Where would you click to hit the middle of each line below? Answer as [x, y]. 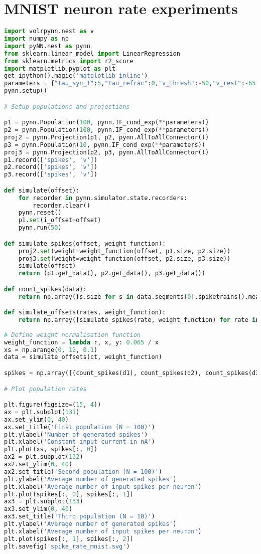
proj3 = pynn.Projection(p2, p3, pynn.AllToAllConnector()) [107, 152]
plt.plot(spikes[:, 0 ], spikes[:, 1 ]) [69, 494]
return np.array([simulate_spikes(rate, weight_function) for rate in [139, 320]
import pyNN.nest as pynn [47, 46]
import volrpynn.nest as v [49, 31]
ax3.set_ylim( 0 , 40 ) [38, 509]
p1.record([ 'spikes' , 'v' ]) [51, 160]
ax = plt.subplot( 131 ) [42, 412]
